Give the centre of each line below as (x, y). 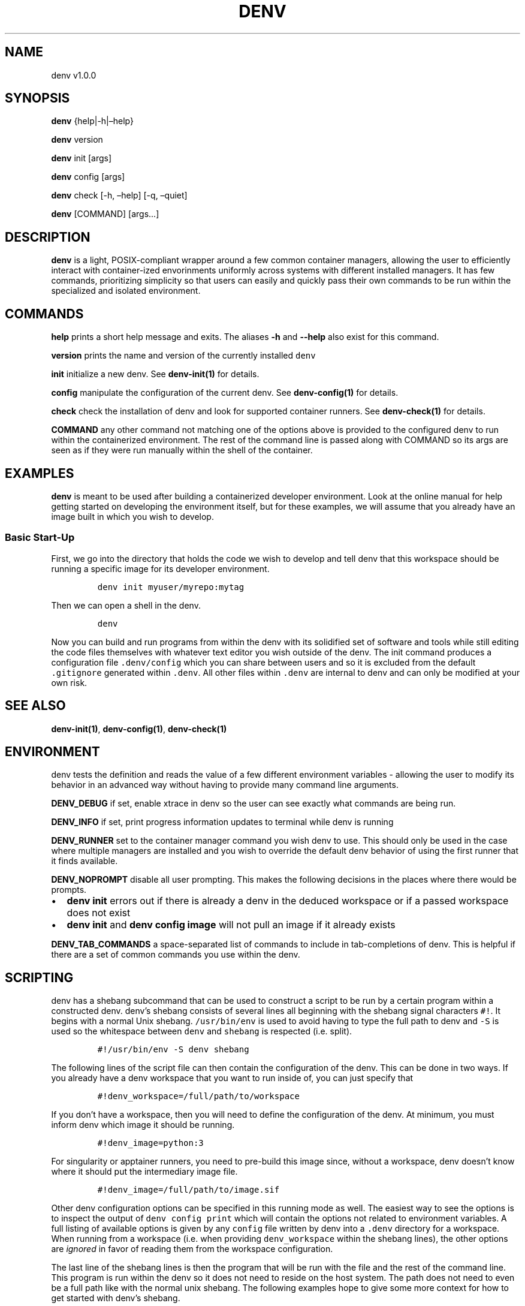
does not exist (99, 913)
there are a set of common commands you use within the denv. (176, 955)
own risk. (69, 682)
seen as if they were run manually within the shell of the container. (182, 450)
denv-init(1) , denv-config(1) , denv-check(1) (139, 729)
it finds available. (85, 861)
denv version (77, 140)
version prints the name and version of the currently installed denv (183, 356)
